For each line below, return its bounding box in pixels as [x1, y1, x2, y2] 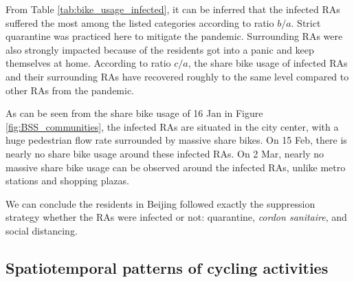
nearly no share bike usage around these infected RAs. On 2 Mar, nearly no [5, 146, 324, 160]
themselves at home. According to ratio [5, 56, 171, 70]
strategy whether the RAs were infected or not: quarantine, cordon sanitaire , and [5, 210, 347, 224]
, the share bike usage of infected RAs [188, 56, 348, 70]
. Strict [291, 15, 321, 30]
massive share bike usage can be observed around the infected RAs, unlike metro [5, 160, 346, 174]
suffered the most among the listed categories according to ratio [5, 15, 274, 30]
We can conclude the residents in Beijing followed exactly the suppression [5, 196, 316, 210]
